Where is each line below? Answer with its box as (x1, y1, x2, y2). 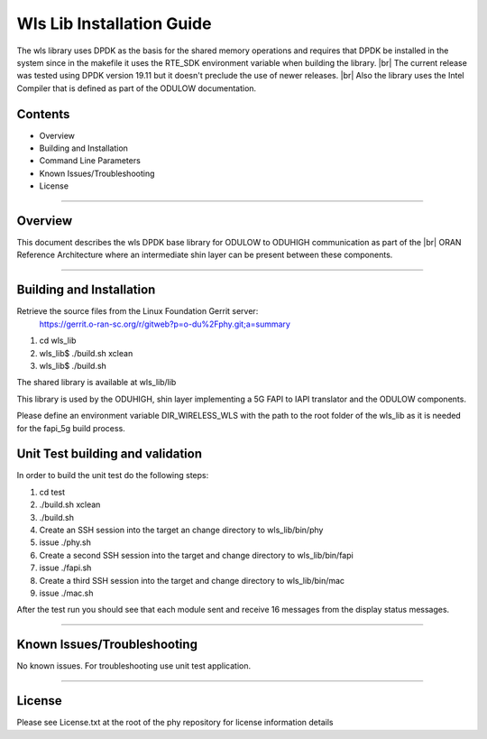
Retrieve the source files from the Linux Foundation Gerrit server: (16, 306, 259, 317)
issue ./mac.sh (39, 587, 94, 598)
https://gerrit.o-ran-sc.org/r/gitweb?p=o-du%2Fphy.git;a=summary (39, 319, 290, 329)
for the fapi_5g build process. (16, 422, 125, 433)
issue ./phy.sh (39, 537, 92, 548)
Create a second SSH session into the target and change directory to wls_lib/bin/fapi (39, 550, 354, 560)
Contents (16, 106, 70, 122)
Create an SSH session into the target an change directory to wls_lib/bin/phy (39, 524, 324, 535)
